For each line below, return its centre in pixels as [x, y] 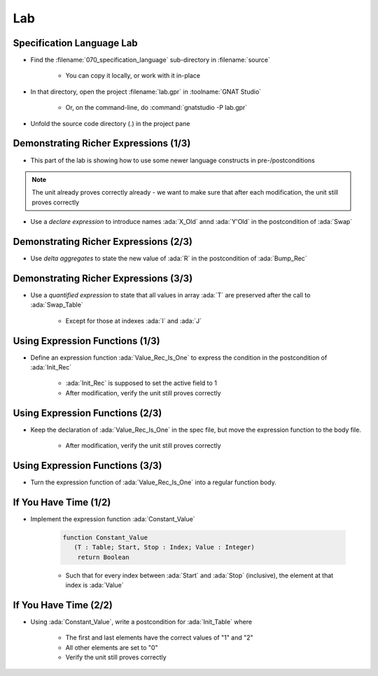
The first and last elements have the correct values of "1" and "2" [159, 638]
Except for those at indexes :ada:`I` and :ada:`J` [134, 321]
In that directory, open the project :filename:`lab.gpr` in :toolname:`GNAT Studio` [146, 92]
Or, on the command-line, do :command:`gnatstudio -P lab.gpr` [156, 108]
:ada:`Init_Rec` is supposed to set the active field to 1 [141, 383]
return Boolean [103, 557]
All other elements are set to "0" [112, 647]
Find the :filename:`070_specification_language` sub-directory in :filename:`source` [150, 60]
